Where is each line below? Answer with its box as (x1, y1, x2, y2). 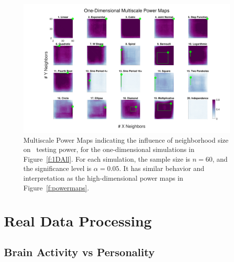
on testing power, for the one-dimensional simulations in (23, 144, 195, 154)
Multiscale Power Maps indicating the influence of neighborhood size (23, 134, 229, 145)
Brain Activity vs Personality (4, 244, 155, 259)
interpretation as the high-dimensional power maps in (23, 172, 183, 183)
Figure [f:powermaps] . (23, 182, 89, 192)
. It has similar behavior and (119, 163, 205, 173)
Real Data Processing (4, 211, 152, 231)
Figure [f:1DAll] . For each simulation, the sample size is (23, 153, 191, 164)
